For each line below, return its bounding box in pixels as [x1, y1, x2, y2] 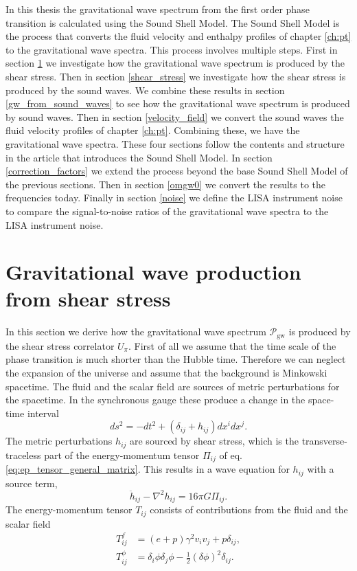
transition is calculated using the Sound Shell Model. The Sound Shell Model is [5, 15, 340, 30]
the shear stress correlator [5, 338, 115, 352]
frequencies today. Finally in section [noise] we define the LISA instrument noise [5, 190, 343, 205]
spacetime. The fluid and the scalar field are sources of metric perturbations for [5, 379, 340, 393]
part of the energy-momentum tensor [44, 447, 200, 462]
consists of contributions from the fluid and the [150, 502, 348, 517]
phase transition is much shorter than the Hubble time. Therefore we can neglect [5, 352, 346, 366]
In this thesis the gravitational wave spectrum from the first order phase [5, 2, 310, 16]
